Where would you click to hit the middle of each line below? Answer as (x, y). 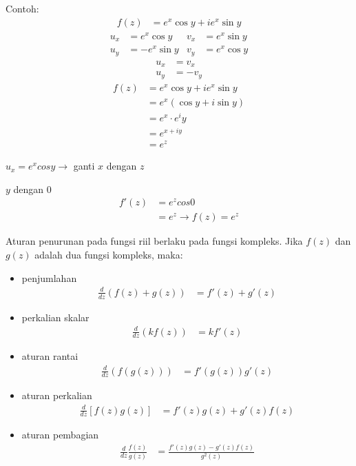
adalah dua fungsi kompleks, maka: (109, 254)
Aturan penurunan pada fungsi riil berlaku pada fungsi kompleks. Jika (154, 241)
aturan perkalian (57, 395)
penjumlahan (49, 277)
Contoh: (22, 8)
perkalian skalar (55, 317)
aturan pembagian (60, 435)
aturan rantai (50, 356)
